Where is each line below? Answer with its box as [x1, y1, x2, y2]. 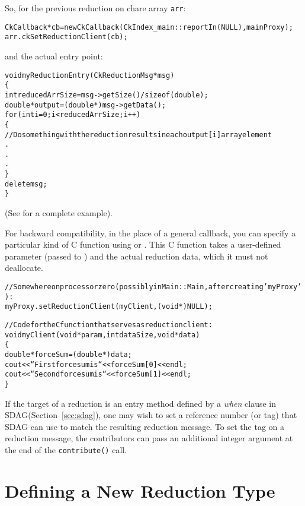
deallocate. [5, 261, 43, 274]
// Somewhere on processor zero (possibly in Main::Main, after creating [5, 283, 264, 292]
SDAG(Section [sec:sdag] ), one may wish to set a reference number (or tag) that [5, 409, 297, 421]
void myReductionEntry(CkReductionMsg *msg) [5, 71, 175, 80]
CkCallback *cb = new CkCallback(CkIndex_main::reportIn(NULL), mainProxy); [5, 23, 293, 31]
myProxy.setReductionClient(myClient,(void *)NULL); [5, 302, 213, 311]
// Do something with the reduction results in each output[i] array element [5, 130, 272, 139]
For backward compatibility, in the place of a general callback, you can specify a [5, 226, 296, 239]
